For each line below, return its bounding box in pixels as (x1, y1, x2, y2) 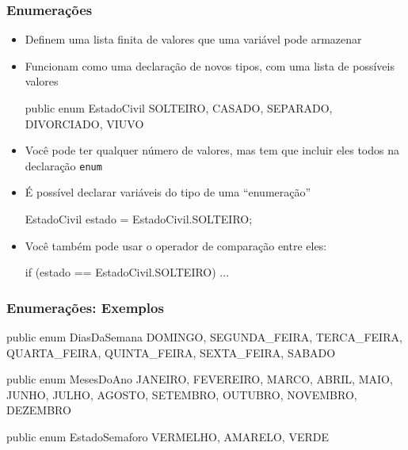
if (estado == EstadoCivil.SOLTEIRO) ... (25, 264, 230, 280)
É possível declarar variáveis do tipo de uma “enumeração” (25, 184, 311, 200)
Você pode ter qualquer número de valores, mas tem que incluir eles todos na (25, 142, 399, 158)
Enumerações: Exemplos (6, 297, 164, 317)
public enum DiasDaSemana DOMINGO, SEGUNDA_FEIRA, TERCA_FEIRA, (6, 329, 402, 345)
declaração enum (25, 157, 102, 174)
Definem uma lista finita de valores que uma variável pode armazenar (25, 31, 362, 48)
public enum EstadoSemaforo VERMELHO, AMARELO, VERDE (6, 429, 329, 444)
